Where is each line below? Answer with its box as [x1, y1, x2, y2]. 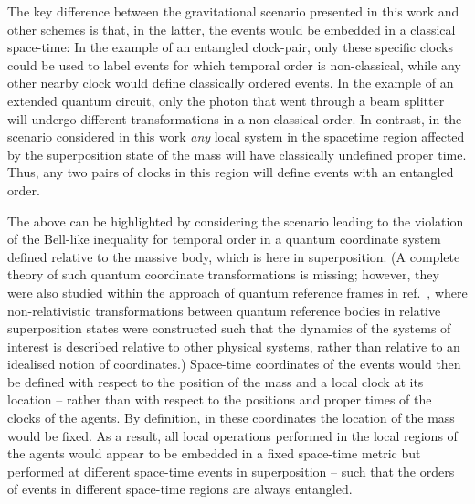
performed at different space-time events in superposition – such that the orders [7, 461, 455, 480]
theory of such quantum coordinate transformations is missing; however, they [7, 265, 439, 284]
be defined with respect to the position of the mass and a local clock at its [7, 372, 424, 391]
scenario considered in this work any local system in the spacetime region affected [7, 127, 465, 146]
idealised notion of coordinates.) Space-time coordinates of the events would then [7, 354, 461, 373]
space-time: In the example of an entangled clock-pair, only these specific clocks [7, 37, 453, 57]
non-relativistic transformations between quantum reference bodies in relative [7, 300, 441, 320]
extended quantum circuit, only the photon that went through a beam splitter [7, 90, 445, 110]
